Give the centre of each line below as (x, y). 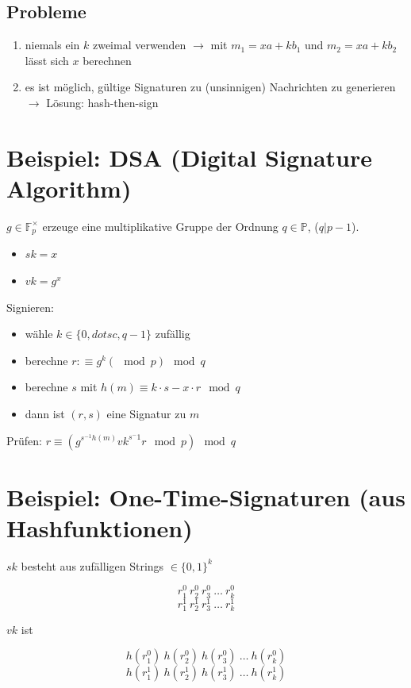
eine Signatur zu (146, 413)
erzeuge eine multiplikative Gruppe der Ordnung (160, 226)
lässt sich (47, 60)
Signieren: (30, 307)
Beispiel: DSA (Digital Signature (190, 157)
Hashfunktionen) (100, 527)
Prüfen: (24, 440)
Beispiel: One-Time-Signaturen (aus (206, 496)
